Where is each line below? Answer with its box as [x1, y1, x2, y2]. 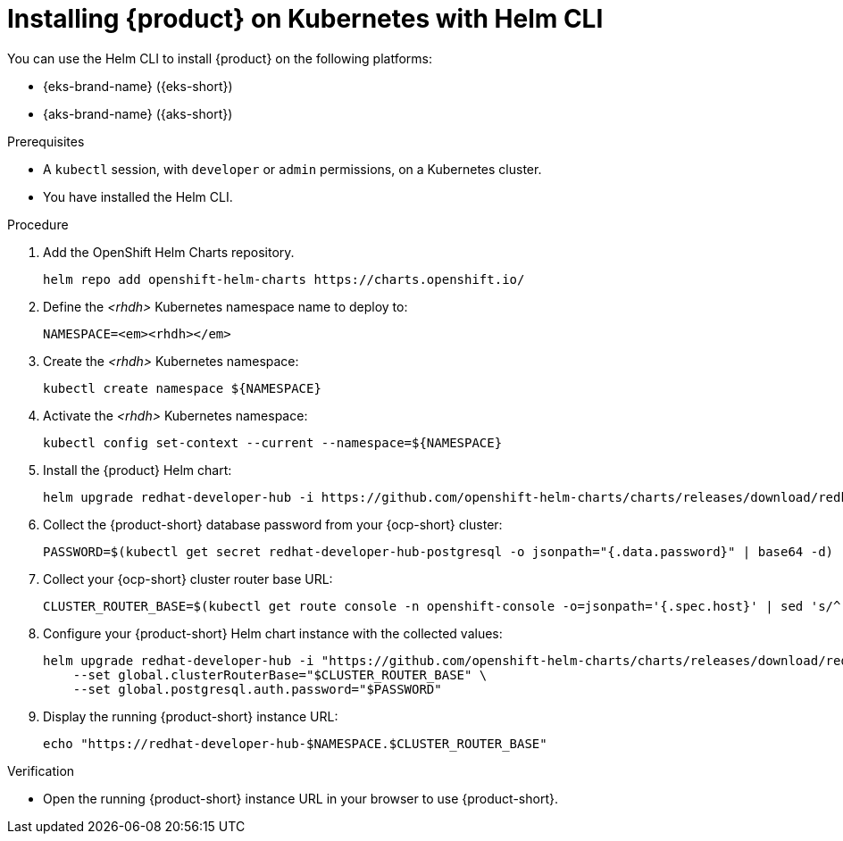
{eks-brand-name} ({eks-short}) [43, 78, 233, 94]
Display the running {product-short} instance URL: [43, 708, 338, 724]
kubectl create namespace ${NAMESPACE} [43, 380, 321, 396]
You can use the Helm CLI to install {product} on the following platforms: [7, 50, 433, 66]
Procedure [7, 216, 69, 232]
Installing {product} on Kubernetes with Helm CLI [7, 4, 604, 34]
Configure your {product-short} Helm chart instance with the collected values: [43, 625, 503, 641]
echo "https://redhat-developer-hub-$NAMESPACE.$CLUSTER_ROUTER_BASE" [43, 736, 547, 751]
